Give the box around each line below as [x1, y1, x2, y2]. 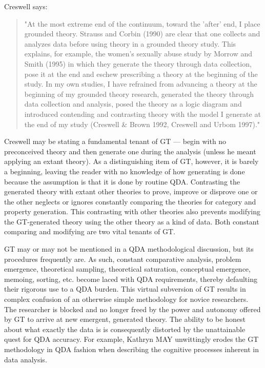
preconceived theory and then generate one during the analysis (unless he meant [4, 146, 256, 156]
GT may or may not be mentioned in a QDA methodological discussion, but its [4, 243, 254, 254]
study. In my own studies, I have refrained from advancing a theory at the [24, 78, 257, 89]
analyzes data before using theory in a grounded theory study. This [24, 38, 236, 49]
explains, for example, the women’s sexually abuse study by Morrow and [24, 48, 253, 59]
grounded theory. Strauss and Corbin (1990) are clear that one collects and [24, 28, 260, 39]
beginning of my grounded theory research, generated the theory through [24, 88, 254, 99]
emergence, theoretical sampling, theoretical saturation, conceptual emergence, [4, 263, 251, 274]
